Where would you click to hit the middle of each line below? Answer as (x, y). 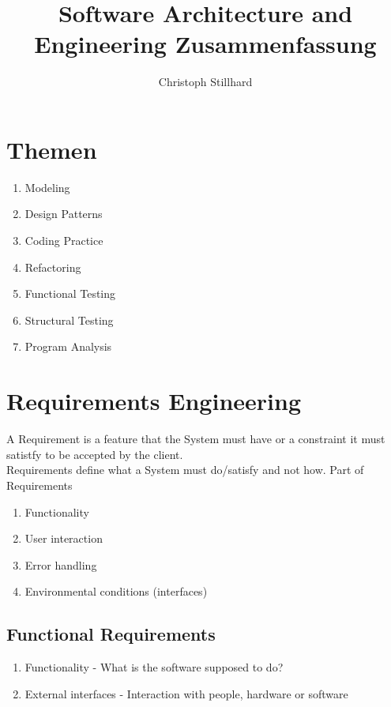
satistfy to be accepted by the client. (95, 454)
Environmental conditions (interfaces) (116, 591)
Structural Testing (69, 320)
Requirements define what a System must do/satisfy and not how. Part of (185, 470)
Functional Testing (70, 293)
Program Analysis (68, 346)
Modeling (47, 187)
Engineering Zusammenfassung (205, 44)
